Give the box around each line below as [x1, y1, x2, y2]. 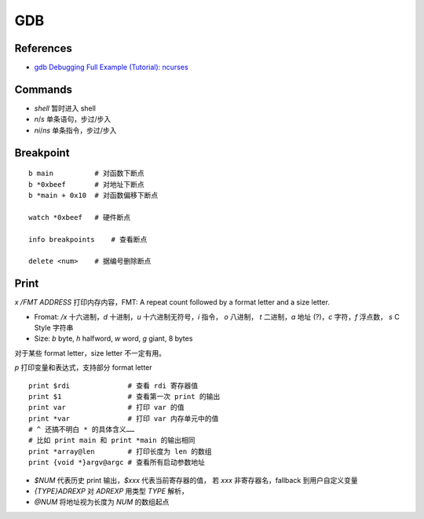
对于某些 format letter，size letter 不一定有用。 [14, 348, 166, 357]
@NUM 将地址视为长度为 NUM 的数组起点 [34, 497, 170, 506]
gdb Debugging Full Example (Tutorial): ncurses [34, 63, 188, 72]
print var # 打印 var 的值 [28, 403, 185, 412]
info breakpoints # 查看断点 [28, 235, 148, 243]
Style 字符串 [34, 323, 74, 332]
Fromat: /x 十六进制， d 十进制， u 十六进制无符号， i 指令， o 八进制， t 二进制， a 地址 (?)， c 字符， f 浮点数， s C [34, 312, 400, 321]
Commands [14, 82, 73, 96]
